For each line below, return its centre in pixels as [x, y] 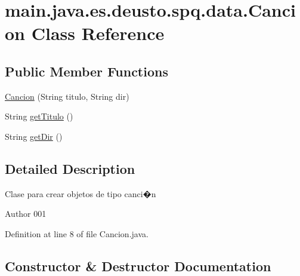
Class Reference [98, 33]
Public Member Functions [86, 71]
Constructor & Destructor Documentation [138, 266]
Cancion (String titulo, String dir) [67, 96]
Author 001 [26, 214]
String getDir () [34, 136]
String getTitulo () [39, 116]
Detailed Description [70, 168]
